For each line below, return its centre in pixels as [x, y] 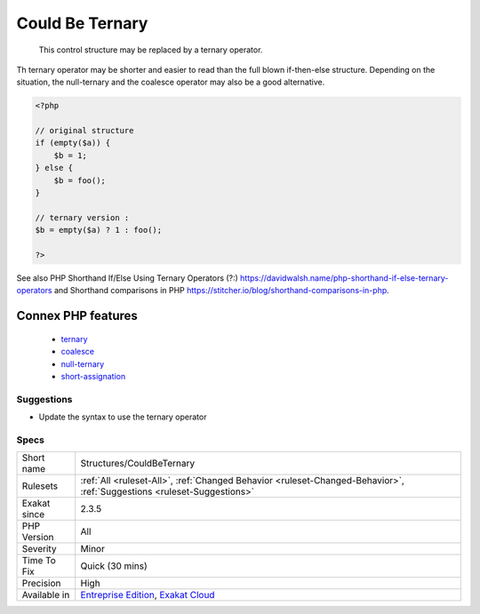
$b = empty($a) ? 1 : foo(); [99, 230]
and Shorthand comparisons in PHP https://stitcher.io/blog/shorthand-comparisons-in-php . [222, 291]
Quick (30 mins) [114, 566]
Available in [46, 595]
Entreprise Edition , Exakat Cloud [148, 595]
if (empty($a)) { [73, 143]
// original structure [84, 131]
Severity [39, 549]
